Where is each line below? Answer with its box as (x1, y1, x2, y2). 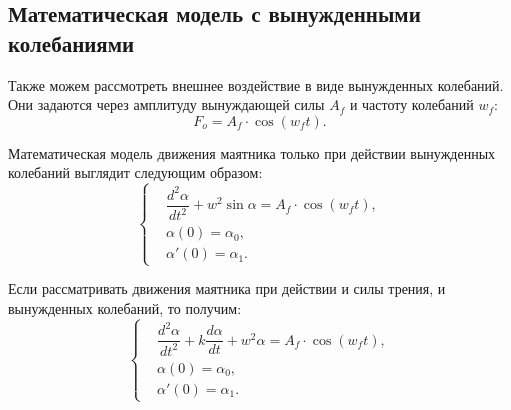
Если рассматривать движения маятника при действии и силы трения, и (8, 278, 446, 299)
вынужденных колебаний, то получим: (8, 298, 242, 319)
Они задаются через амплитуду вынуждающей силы (8, 94, 325, 115)
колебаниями (8, 27, 135, 58)
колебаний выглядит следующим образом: (8, 162, 263, 183)
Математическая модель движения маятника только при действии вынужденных (8, 142, 496, 163)
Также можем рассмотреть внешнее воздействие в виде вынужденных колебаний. (8, 74, 504, 95)
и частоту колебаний (349, 94, 474, 115)
